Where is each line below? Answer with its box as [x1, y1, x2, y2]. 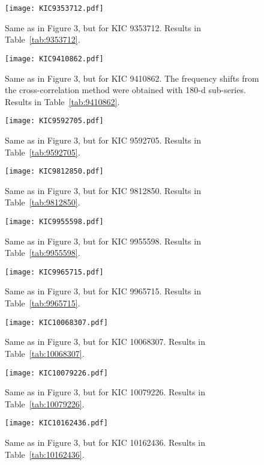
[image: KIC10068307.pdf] [5, 318, 108, 327]
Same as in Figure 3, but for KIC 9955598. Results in [5, 234, 201, 247]
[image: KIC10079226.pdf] [5, 368, 108, 377]
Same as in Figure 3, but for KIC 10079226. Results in [5, 386, 205, 398]
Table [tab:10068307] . [5, 347, 85, 359]
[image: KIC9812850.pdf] [5, 167, 104, 176]
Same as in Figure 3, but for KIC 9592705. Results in [5, 133, 201, 146]
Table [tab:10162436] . [5, 448, 85, 460]
